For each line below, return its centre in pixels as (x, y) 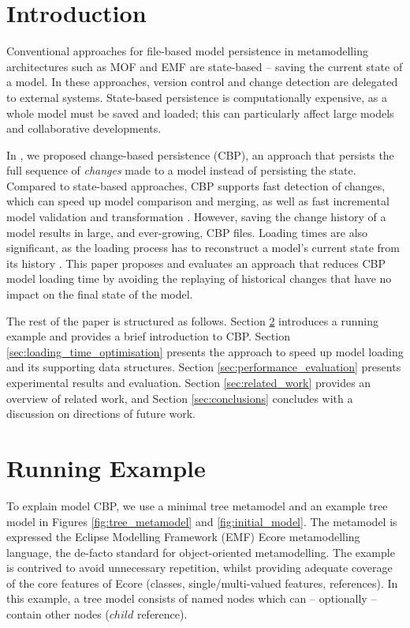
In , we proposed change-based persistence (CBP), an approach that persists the (200, 154)
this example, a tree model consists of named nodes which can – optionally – (192, 598)
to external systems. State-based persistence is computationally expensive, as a (197, 97)
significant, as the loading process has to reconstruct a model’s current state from (203, 248)
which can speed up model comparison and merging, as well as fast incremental (198, 201)
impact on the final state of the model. (100, 294)
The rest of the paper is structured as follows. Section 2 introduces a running (193, 320)
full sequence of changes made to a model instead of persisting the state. (181, 170)
